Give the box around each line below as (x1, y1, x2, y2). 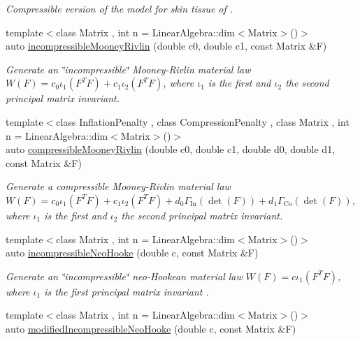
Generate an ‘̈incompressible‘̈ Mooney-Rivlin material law (6, 61, 251, 76)
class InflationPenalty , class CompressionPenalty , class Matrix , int (56, 114, 350, 129)
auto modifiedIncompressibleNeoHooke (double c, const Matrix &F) (6, 321, 296, 335)
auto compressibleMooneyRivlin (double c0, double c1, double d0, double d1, (6, 142, 336, 157)
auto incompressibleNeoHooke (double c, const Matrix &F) (6, 245, 259, 260)
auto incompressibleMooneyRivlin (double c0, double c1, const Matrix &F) (6, 38, 327, 53)
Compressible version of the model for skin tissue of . (6, 1, 233, 15)
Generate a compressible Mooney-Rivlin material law (6, 179, 231, 194)
